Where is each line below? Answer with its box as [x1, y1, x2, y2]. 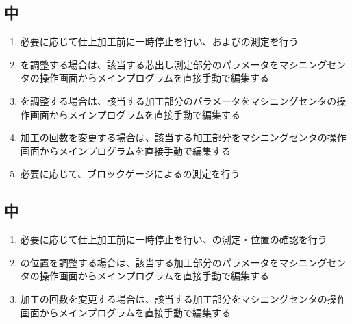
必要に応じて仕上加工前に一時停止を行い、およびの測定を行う [20, 34, 299, 49]
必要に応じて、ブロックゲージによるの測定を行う [20, 166, 240, 181]
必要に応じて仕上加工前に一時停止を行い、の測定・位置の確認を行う [20, 232, 327, 247]
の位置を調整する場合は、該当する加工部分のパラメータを [20, 255, 279, 269]
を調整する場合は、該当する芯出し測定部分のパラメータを [20, 57, 279, 71]
